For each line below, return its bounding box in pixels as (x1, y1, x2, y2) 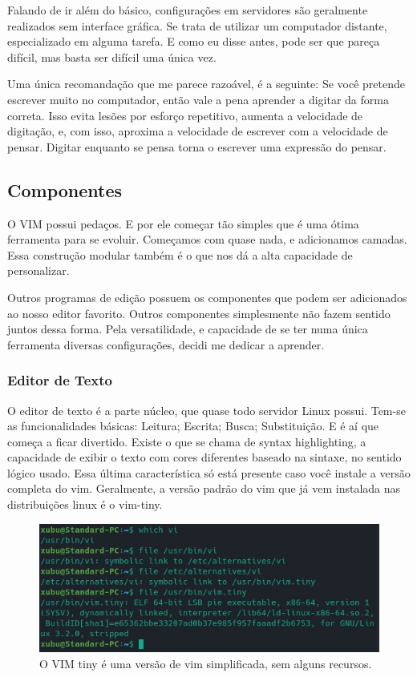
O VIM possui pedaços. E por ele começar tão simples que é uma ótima (7, 215, 359, 232)
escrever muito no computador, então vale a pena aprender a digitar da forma (7, 91, 389, 107)
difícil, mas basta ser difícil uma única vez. (7, 48, 217, 65)
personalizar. (7, 262, 70, 279)
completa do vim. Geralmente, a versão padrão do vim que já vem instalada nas (7, 480, 401, 497)
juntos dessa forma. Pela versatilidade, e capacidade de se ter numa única (7, 320, 368, 337)
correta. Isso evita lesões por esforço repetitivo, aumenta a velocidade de (7, 107, 363, 123)
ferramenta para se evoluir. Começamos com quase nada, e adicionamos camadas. (7, 231, 407, 248)
